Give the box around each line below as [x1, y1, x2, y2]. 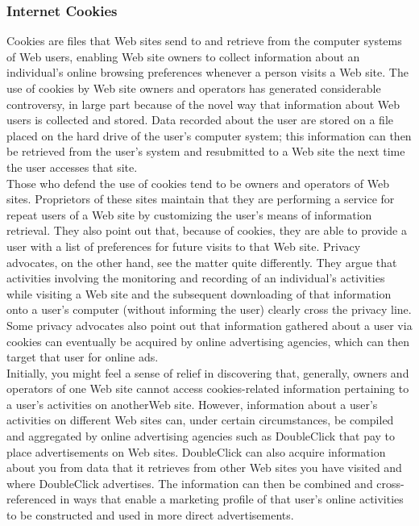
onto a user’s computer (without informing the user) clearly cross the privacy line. [6, 301, 412, 318]
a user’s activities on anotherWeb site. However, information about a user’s [6, 395, 378, 412]
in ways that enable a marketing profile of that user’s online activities [60, 491, 404, 507]
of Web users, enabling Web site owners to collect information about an [6, 48, 360, 65]
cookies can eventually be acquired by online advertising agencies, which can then [6, 332, 410, 349]
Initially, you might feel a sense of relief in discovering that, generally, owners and [6, 364, 409, 381]
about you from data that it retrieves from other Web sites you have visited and [6, 459, 402, 476]
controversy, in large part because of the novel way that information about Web [6, 95, 400, 112]
